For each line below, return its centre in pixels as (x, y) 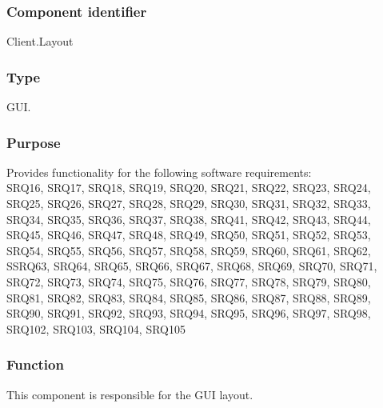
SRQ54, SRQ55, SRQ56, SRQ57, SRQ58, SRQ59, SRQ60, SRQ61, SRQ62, (189, 250)
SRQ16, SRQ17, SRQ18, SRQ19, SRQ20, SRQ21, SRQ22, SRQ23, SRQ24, (189, 188)
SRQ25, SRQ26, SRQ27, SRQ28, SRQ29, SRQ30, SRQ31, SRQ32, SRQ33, (189, 204)
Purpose (34, 142)
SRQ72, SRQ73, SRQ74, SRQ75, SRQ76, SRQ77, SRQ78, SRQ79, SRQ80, (189, 282)
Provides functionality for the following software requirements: (159, 172)
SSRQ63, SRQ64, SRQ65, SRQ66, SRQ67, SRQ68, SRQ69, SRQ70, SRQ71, (192, 266)
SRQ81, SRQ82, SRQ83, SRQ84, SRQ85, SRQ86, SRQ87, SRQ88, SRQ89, (189, 297)
